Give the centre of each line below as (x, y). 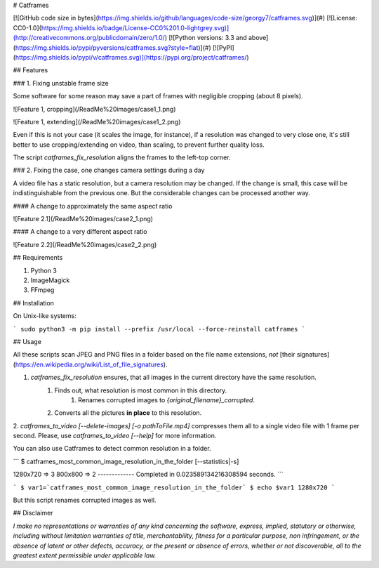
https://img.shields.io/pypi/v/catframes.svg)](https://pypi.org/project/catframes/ (131, 57)
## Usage (27, 341)
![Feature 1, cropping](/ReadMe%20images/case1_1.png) (94, 109)
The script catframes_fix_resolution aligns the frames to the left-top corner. (122, 157)
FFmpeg (42, 290)
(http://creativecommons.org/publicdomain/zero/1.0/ (89, 38)
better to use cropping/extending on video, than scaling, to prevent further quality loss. (139, 145)
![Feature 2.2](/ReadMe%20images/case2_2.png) (85, 244)
